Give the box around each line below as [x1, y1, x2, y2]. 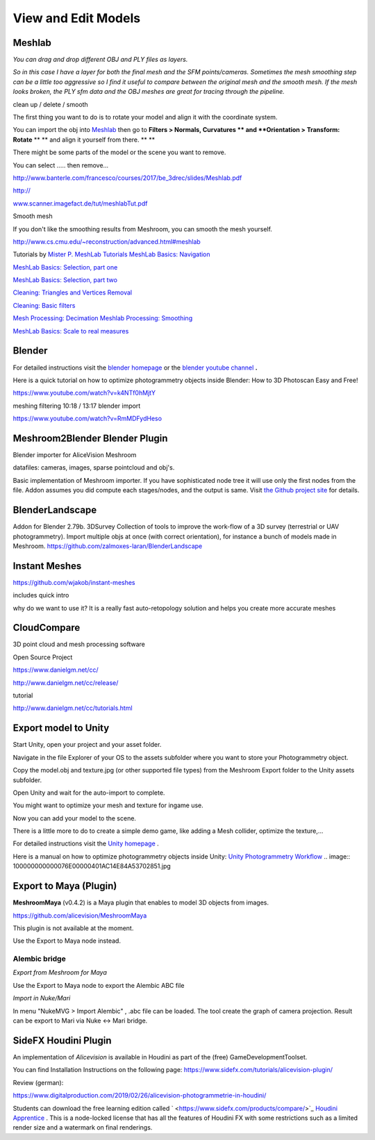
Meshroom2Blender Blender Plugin [12, 432, 168, 444]
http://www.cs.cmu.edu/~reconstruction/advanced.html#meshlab [12, 237, 201, 246]
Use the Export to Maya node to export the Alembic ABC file [12, 981, 185, 989]
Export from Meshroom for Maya [12, 968, 108, 977]
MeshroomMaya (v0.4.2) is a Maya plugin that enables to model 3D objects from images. [12, 898, 269, 907]
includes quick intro [12, 591, 69, 600]
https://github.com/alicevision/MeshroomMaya [12, 911, 147, 920]
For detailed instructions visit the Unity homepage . [12, 839, 159, 848]
